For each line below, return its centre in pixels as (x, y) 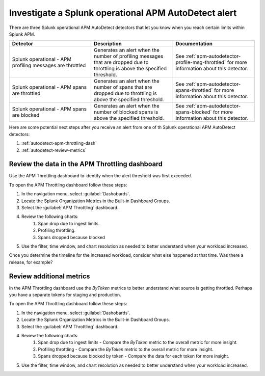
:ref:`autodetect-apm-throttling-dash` (59, 143)
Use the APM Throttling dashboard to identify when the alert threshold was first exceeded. (101, 176)
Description (108, 44)
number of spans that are (123, 87)
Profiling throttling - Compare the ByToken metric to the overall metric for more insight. (126, 349)
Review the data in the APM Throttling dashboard (86, 164)
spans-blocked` (194, 112)
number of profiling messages (129, 56)
